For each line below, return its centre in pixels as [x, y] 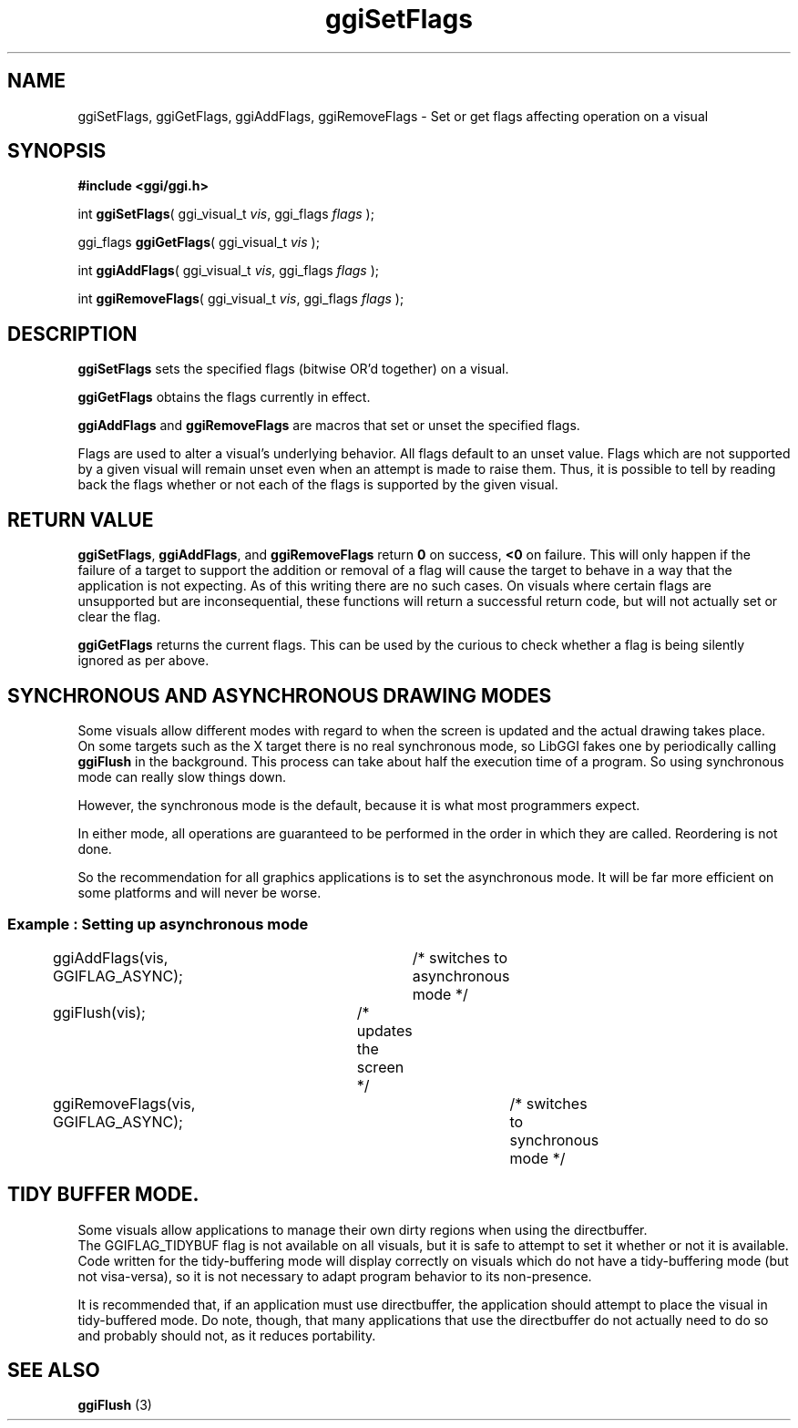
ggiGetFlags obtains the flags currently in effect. [224, 397]
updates [384, 1030]
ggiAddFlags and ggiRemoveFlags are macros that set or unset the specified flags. [329, 426]
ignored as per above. [143, 661]
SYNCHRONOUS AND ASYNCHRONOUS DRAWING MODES [280, 695]
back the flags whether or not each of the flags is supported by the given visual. [318, 485]
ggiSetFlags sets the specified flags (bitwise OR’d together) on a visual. [293, 369]
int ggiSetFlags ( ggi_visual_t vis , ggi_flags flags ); [226, 214]
